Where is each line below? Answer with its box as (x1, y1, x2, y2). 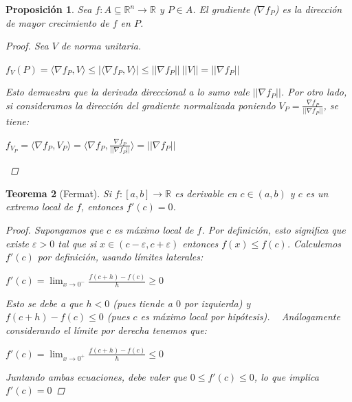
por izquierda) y (184, 295, 251, 310)
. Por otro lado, (280, 85, 347, 99)
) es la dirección (274, 2, 342, 16)
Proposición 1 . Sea (5, 2, 92, 16)
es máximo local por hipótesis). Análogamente (140, 309, 340, 324)
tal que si (58, 236, 97, 250)
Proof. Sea (5, 38, 49, 53)
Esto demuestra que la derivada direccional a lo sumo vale (5, 85, 250, 99)
